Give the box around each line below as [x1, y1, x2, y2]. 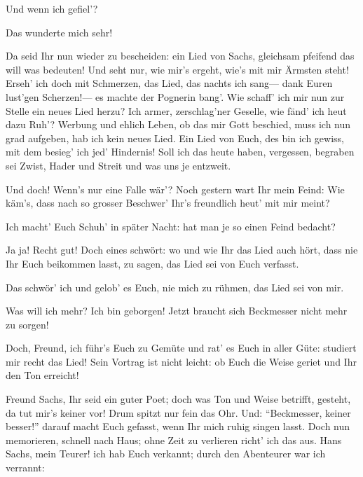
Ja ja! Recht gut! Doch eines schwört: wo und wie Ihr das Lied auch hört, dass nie [6, 242, 358, 257]
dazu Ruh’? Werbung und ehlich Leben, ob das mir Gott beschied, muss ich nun [6, 117, 351, 132]
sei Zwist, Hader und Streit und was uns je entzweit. [6, 158, 231, 172]
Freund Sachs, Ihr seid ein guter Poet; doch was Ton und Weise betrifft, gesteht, [6, 392, 351, 406]
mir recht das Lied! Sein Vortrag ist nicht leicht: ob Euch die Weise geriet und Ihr [6, 354, 357, 368]
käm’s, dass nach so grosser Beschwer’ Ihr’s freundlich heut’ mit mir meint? [6, 195, 330, 210]
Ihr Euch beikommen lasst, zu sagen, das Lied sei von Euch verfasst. [6, 256, 299, 270]
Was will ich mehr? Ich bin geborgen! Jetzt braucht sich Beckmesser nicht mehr [6, 303, 348, 318]
